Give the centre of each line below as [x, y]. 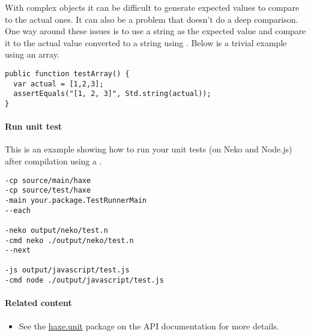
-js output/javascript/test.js [67, 270]
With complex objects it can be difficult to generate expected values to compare [152, 7]
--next [18, 250]
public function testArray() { [67, 73]
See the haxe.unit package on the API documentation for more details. [149, 325]
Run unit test [34, 126]
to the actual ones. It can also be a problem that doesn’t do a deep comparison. [152, 19]
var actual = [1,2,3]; [59, 84]
